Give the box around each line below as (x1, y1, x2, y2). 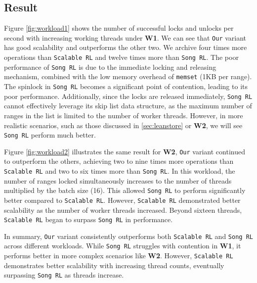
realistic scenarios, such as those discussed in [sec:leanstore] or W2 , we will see (4, 120, 243, 130)
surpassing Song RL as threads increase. (4, 270, 124, 280)
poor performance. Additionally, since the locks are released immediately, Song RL (4, 91, 253, 101)
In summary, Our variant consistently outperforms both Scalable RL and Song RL (4, 231, 253, 241)
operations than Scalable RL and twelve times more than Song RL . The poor (4, 52, 239, 62)
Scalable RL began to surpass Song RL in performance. (4, 214, 173, 225)
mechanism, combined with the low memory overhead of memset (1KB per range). (4, 71, 252, 82)
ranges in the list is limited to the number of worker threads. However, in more (4, 110, 243, 120)
